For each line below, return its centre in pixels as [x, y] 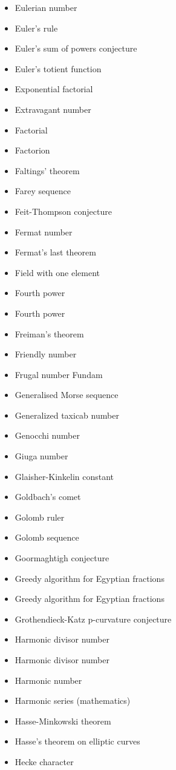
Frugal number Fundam [59, 374]
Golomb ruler [40, 517]
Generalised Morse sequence [67, 395]
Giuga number [41, 456]
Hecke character [44, 761]
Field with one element [57, 272]
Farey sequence [43, 191]
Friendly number [46, 354]
